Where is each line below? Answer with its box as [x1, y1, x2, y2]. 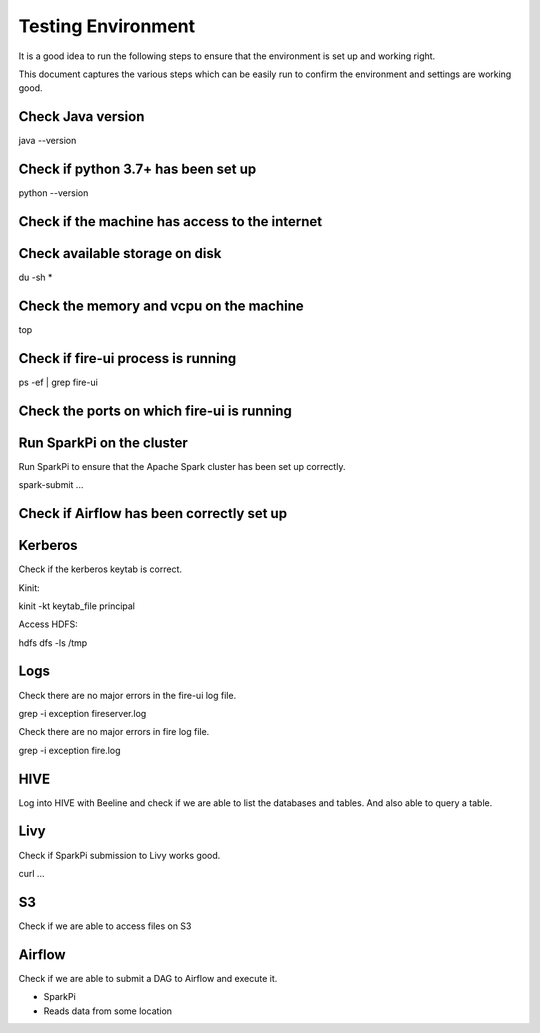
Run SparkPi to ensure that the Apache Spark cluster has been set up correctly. [18, 460, 346, 472]
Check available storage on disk [18, 245, 222, 262]
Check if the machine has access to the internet [18, 213, 323, 230]
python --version [18, 187, 89, 199]
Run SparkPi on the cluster [18, 434, 189, 451]
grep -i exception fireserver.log [18, 707, 147, 719]
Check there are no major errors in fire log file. [18, 726, 210, 738]
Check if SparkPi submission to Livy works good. [18, 849, 221, 861]
